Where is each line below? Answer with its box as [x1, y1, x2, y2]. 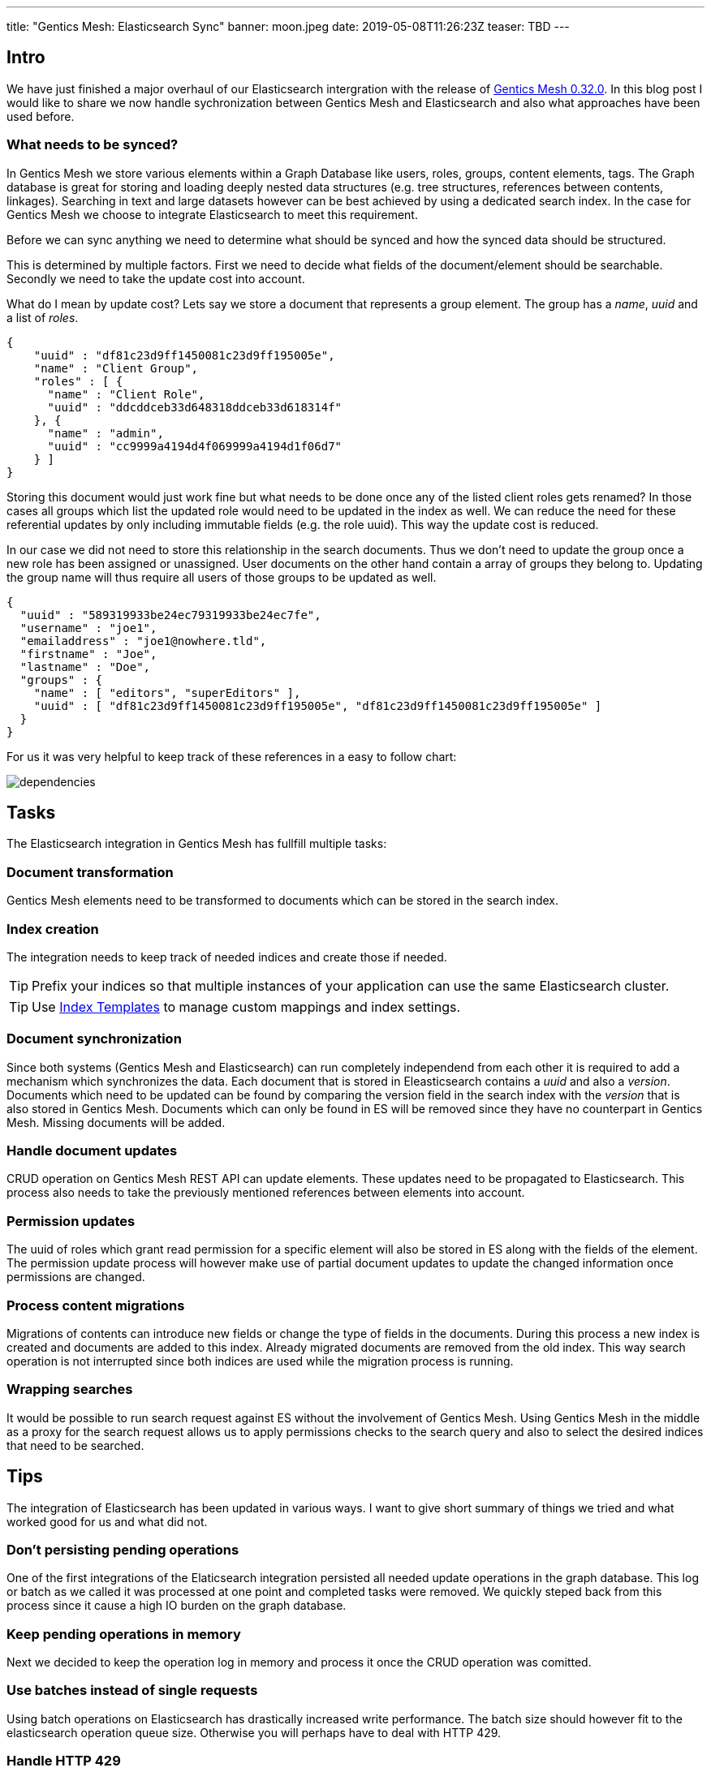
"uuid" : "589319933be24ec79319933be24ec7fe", [19, 608, 321, 621]
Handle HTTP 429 [6, 1753, 121, 1770]
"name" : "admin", [47, 426, 164, 440]
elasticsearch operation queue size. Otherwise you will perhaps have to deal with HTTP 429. [6, 1725, 502, 1740]
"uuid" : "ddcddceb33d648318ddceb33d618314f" [47, 400, 343, 414]
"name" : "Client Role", [47, 387, 205, 401]
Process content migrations [6, 1297, 185, 1314]
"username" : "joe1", [19, 621, 157, 634]
